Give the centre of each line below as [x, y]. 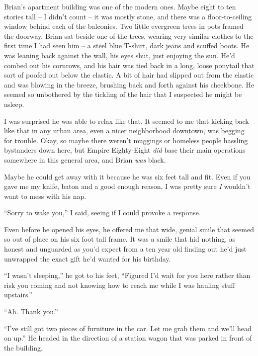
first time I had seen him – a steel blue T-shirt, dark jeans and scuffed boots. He [127, 45]
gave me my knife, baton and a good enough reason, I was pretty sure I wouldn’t [127, 186]
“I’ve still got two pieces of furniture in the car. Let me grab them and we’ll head [128, 328]
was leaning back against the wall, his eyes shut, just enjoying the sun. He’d [120, 55]
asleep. [14, 104]
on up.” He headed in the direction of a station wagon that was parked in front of [128, 338]
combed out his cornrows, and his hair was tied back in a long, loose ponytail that [129, 65]
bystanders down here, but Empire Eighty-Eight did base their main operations [125, 150]
